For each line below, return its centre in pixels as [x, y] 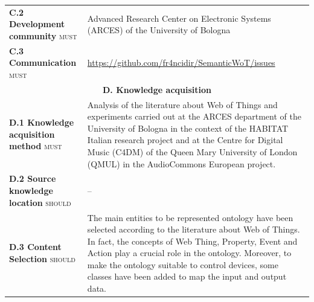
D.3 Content [35, 247]
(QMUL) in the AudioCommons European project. [181, 163]
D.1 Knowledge [42, 122]
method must [36, 146]
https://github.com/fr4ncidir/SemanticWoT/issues [181, 63]
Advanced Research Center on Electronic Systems [179, 18]
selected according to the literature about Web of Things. [194, 229]
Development [37, 24]
